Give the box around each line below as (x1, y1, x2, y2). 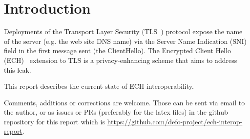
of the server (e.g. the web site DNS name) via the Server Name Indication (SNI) (4, 36, 247, 46)
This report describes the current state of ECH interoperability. (4, 81, 194, 91)
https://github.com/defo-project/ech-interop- (107, 116, 243, 126)
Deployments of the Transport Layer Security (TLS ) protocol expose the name (4, 26, 243, 37)
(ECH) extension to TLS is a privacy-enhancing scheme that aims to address (4, 55, 237, 65)
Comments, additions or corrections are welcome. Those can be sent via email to (4, 97, 245, 107)
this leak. (4, 64, 31, 75)
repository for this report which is (4, 116, 105, 126)
